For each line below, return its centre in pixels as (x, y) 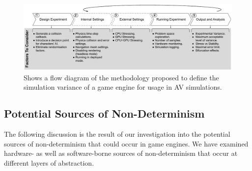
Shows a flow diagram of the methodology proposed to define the (121, 77)
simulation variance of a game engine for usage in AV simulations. (123, 87)
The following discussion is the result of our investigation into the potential (117, 134)
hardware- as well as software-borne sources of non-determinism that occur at (121, 153)
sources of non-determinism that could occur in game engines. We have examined (126, 143)
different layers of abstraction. (49, 162)
